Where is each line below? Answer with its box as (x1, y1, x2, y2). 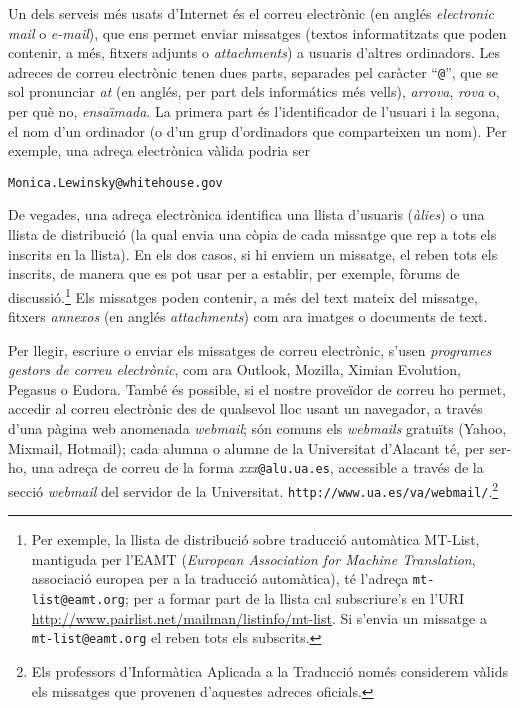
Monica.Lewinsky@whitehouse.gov (8, 175, 223, 190)
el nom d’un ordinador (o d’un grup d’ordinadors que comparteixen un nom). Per (8, 120, 507, 141)
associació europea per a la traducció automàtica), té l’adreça (31, 568, 409, 589)
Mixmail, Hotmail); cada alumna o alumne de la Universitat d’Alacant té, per (8, 437, 485, 458)
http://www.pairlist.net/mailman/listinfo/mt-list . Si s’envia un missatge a (31, 607, 487, 628)
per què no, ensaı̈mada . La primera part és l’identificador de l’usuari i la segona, (8, 101, 500, 122)
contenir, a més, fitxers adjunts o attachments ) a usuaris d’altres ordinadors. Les (8, 42, 501, 63)
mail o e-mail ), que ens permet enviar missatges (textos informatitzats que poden (8, 22, 507, 43)
